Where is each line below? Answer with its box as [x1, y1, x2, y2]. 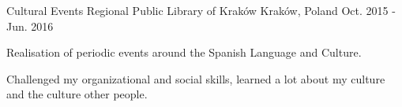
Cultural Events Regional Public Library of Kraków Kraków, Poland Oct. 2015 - [6, 2, 396, 18]
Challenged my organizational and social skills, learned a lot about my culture [6, 70, 385, 87]
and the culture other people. [6, 86, 148, 102]
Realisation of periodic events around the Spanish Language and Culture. [6, 44, 362, 61]
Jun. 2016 [6, 17, 54, 34]
